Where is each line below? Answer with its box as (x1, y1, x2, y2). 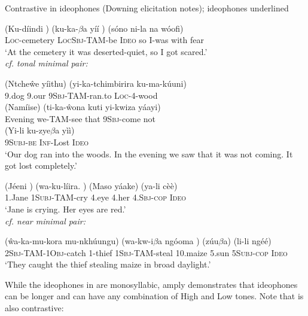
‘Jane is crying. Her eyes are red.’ (5, 202, 126, 215)
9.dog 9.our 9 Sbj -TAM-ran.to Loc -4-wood (5, 89, 158, 101)
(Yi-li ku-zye (5, 124, 51, 136)
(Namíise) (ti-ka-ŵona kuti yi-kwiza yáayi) (5, 101, 161, 113)
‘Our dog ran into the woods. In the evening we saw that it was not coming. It (5, 147, 293, 160)
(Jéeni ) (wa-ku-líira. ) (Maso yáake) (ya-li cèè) (5, 179, 178, 192)
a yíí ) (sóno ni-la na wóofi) (83, 22, 184, 34)
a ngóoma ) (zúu (158, 235, 219, 247)
